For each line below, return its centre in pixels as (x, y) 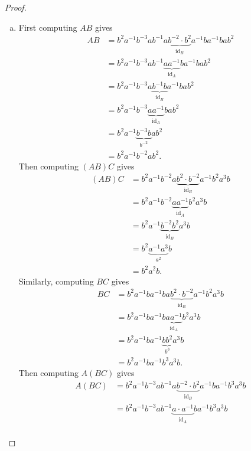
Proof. (16, 7)
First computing (48, 27)
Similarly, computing (56, 281)
